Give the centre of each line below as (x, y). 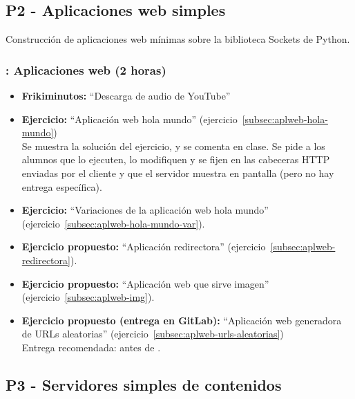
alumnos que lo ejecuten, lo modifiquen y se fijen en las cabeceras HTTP (176, 159)
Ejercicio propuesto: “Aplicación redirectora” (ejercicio (144, 247)
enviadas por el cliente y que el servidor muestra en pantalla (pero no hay (178, 173)
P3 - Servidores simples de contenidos (144, 384)
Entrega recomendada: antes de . (91, 347)
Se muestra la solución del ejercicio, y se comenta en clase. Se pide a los (173, 146)
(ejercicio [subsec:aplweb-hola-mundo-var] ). (113, 223)
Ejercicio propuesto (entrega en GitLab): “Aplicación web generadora (182, 320)
